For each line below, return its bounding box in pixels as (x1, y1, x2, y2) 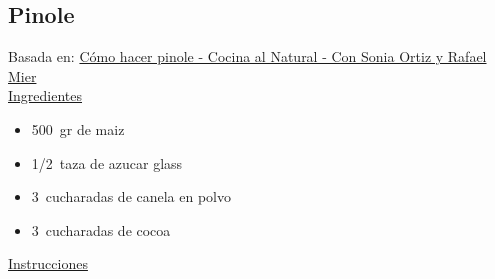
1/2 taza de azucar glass (31, 152, 183, 173)
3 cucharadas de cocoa (31, 219, 171, 240)
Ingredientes (8, 85, 83, 106)
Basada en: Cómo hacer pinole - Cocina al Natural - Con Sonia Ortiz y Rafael (8, 46, 487, 67)
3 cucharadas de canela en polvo (31, 186, 232, 207)
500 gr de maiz (31, 118, 125, 139)
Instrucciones (8, 253, 88, 274)
